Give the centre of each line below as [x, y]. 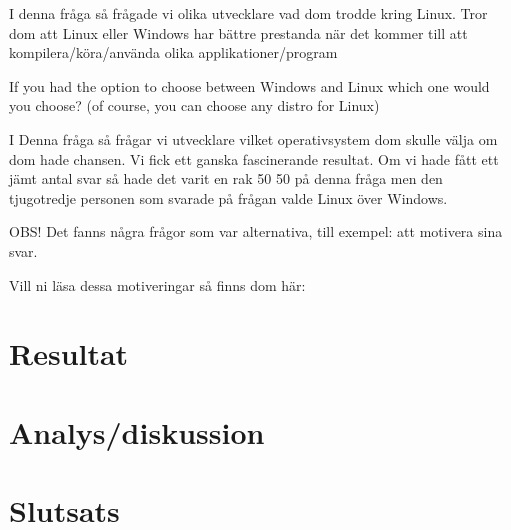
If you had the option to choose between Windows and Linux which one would [249, 85]
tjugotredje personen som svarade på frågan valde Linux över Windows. [228, 197]
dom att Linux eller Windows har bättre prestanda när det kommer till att [238, 32]
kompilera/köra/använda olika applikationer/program [173, 52]
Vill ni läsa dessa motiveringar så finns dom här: [157, 284]
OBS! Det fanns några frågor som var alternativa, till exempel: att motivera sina [256, 231]
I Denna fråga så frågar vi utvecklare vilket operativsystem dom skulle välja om [253, 138]
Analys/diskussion [137, 431]
